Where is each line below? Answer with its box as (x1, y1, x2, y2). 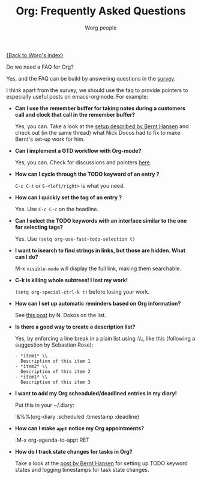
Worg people (85, 24, 117, 31)
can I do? (14, 253, 38, 260)
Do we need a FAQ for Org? (6, 63, 74, 70)
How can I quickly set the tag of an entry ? (14, 194, 122, 201)
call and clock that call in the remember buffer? (14, 111, 136, 118)
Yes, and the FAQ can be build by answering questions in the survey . (6, 75, 176, 82)
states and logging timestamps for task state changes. (14, 466, 149, 473)
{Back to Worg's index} (6, 51, 64, 58)
